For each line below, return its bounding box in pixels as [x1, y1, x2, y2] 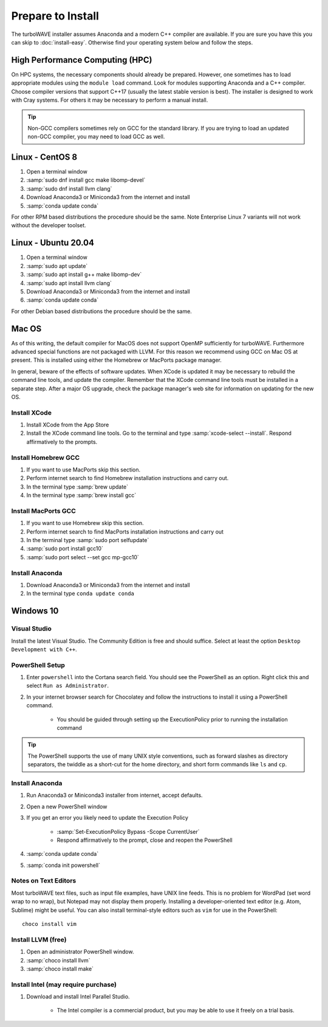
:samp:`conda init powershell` [26, 861, 100, 869]
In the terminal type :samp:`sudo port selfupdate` [26, 537, 149, 544]
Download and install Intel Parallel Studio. [26, 993, 130, 1000]
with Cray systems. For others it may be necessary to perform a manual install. [11, 96, 208, 104]
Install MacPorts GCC [11, 506, 76, 515]
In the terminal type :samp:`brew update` [26, 483, 129, 490]
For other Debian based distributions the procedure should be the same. [11, 308, 193, 315]
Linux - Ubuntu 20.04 [11, 238, 94, 248]
